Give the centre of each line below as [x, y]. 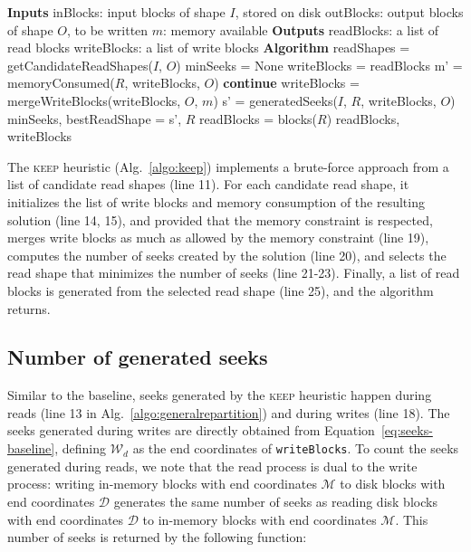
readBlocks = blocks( [258, 118]
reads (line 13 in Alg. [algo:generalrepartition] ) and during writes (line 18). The [229, 412]
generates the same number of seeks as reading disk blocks [275, 501]
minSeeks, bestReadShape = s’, [95, 118]
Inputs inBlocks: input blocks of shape [116, 12]
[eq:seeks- [407, 430]
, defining [81, 448]
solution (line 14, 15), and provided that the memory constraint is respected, [220, 219]
